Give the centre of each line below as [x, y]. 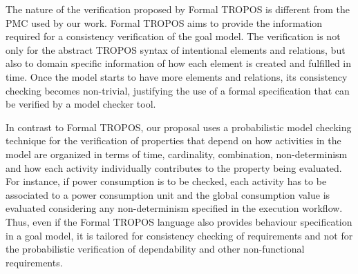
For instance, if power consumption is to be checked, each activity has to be [166, 181]
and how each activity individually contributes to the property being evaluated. [174, 167]
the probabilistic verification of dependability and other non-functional [155, 249]
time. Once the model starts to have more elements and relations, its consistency [177, 76]
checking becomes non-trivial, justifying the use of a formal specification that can [178, 90]
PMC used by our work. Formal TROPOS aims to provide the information [164, 22]
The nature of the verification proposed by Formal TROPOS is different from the [178, 9]
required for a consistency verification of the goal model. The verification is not [173, 36]
